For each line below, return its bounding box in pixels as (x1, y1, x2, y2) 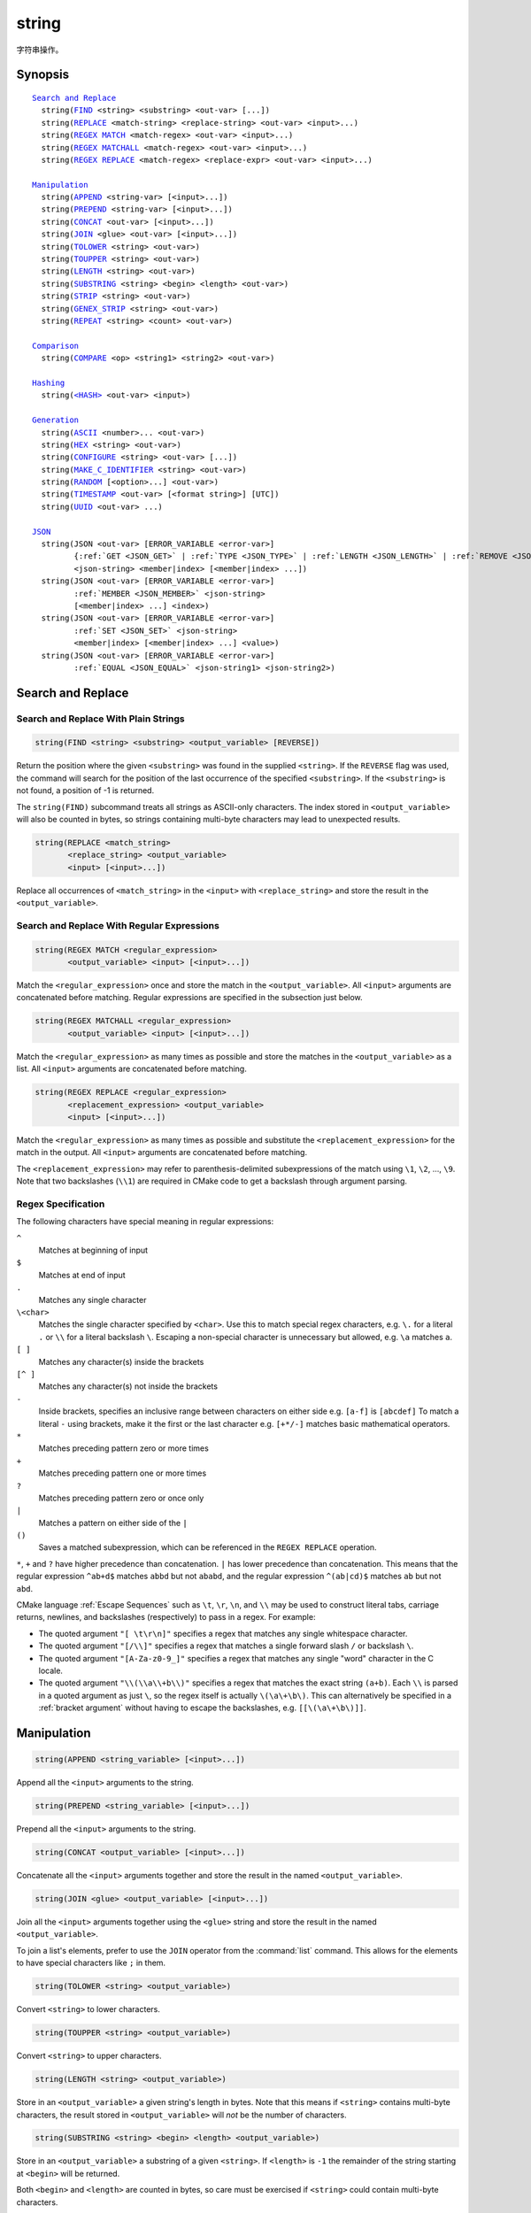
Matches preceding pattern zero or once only (38, 1492, 204, 1503)
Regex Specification (16, 1198, 105, 1210)
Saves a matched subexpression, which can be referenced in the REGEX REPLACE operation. (38, 1542, 377, 1553)
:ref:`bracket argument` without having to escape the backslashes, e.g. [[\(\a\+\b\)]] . (38, 1702, 366, 1713)
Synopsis (16, 67, 70, 82)
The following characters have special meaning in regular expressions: (16, 1216, 274, 1227)
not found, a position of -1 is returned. (16, 785, 155, 796)
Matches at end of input (38, 1269, 126, 1280)
